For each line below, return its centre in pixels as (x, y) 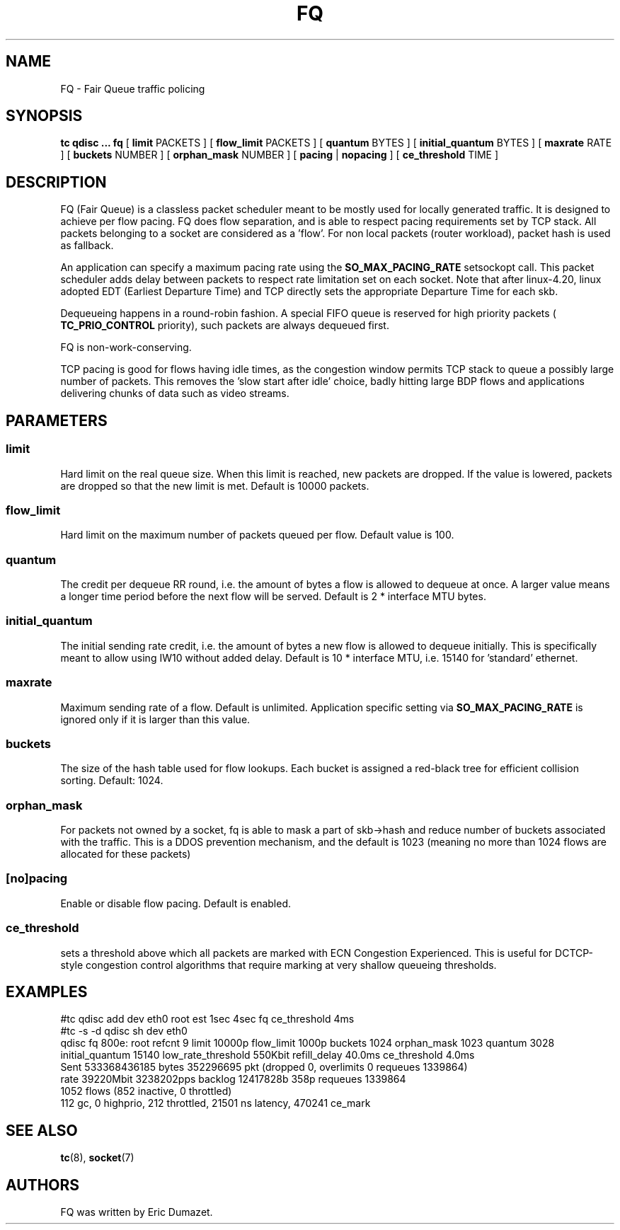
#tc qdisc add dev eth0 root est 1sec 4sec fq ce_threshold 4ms (207, 1019)
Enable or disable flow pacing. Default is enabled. (176, 903)
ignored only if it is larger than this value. (155, 719)
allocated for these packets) (126, 854)
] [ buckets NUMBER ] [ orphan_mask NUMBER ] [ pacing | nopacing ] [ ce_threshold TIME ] (280, 155)
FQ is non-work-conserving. (126, 347)
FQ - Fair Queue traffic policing (133, 88)
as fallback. (87, 246)
